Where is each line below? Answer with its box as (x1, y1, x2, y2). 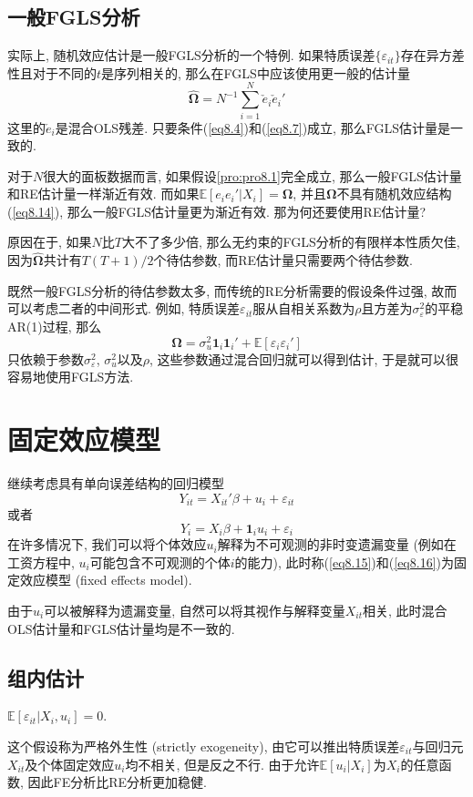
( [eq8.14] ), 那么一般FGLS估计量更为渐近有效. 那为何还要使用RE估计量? (7, 201, 427, 220)
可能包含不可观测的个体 (89, 552, 231, 571)
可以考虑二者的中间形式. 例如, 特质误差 (7, 299, 241, 318)
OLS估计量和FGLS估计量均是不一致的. (7, 618, 235, 638)
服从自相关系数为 (252, 299, 355, 318)
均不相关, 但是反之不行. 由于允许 (125, 754, 320, 773)
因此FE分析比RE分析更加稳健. (27, 772, 207, 792)
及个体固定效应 (25, 754, 115, 773)
